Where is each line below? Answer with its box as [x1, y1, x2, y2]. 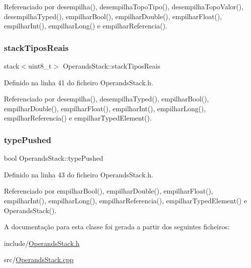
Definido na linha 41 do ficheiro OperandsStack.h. [4, 77, 153, 87]
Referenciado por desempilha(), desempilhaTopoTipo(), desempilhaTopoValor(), [4, 1, 244, 11]
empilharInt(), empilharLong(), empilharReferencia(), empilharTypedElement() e [4, 195, 247, 205]
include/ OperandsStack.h [4, 238, 80, 248]
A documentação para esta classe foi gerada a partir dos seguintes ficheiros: [4, 221, 230, 232]
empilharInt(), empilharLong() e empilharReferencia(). [4, 21, 167, 31]
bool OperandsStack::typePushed [4, 153, 103, 163]
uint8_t [28, 61, 52, 71]
